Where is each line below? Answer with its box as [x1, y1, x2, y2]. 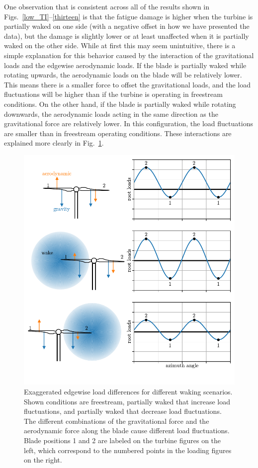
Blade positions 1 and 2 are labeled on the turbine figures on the [24, 435, 221, 445]
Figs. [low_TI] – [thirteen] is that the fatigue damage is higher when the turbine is [4, 11, 253, 21]
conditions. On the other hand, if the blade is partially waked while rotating [4, 98, 236, 109]
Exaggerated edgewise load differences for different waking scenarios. [24, 387, 233, 397]
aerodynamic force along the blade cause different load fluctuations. [24, 425, 230, 436]
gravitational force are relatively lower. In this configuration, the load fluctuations [4, 118, 253, 129]
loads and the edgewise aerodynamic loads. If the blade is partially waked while [4, 60, 247, 70]
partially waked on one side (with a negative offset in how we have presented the [4, 21, 250, 31]
